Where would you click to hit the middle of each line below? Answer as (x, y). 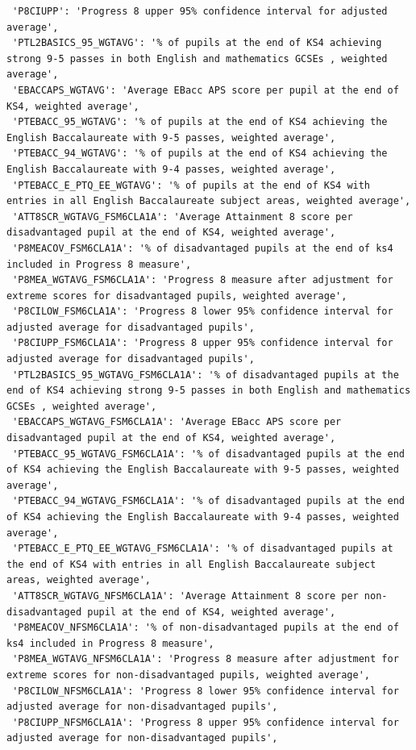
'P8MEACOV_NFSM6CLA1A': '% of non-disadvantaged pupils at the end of (206, 628)
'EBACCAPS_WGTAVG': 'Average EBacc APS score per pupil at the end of (206, 90)
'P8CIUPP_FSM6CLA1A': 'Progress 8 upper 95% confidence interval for (203, 343)
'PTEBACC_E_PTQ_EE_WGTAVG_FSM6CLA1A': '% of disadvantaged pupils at (203, 549)
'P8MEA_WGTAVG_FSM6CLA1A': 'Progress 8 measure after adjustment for (203, 280)
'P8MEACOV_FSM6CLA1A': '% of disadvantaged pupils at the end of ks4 (203, 248)
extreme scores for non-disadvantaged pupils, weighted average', (189, 675)
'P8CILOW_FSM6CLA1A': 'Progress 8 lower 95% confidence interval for (203, 312)
